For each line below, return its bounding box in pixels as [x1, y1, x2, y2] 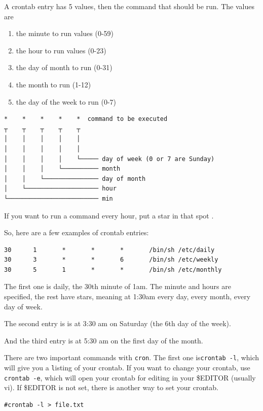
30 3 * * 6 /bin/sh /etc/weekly [4, 256, 218, 264]
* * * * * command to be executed [4, 115, 168, 123]
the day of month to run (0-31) [16, 62, 112, 73]
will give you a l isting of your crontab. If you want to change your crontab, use [4, 362, 250, 373]
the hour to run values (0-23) [16, 45, 106, 55]
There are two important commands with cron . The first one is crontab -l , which [4, 352, 259, 363]
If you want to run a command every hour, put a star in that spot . [4, 210, 214, 220]
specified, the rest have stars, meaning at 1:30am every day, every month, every [4, 291, 251, 302]
